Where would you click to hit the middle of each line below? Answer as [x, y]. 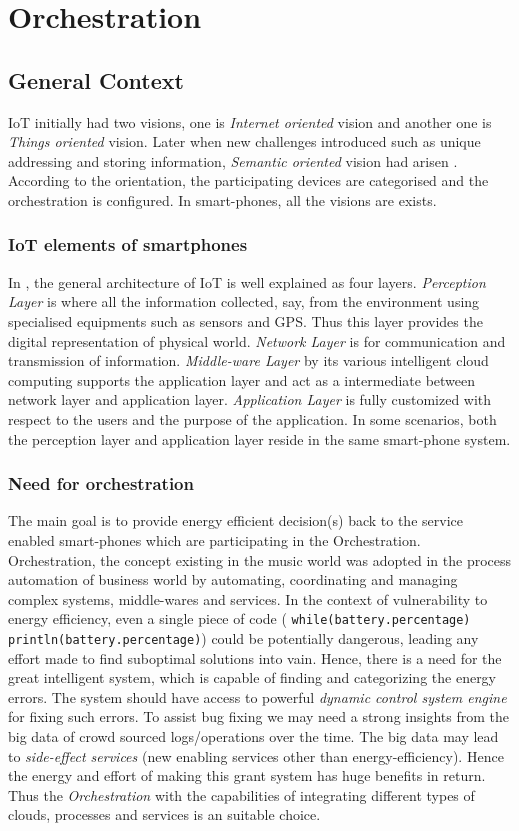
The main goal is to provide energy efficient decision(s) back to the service [235, 520]
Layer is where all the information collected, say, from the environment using [244, 301]
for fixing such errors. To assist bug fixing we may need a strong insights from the [258, 716]
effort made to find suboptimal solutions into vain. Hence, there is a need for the [255, 657]
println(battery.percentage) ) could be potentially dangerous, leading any [243, 637]
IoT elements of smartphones [128, 244]
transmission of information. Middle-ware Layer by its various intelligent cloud [248, 360]
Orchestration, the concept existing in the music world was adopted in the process [260, 559]
